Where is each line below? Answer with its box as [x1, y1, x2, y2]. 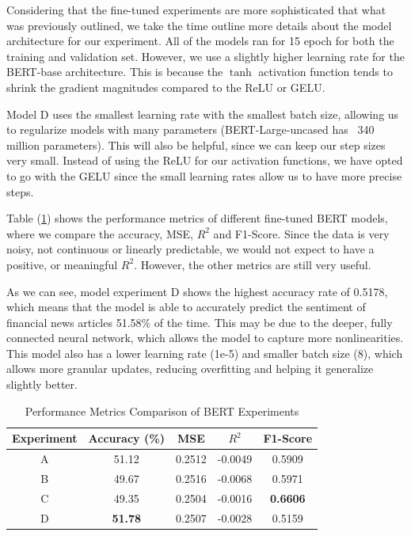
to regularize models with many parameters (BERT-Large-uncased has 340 [6, 121, 375, 138]
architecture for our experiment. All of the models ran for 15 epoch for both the [6, 32, 394, 49]
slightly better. [6, 376, 78, 393]
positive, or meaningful [6, 256, 118, 272]
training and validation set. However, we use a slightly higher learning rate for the [6, 48, 405, 64]
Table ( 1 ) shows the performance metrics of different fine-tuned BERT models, [6, 210, 388, 226]
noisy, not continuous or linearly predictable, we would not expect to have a [6, 241, 375, 257]
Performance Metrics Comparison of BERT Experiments [25, 402, 299, 419]
